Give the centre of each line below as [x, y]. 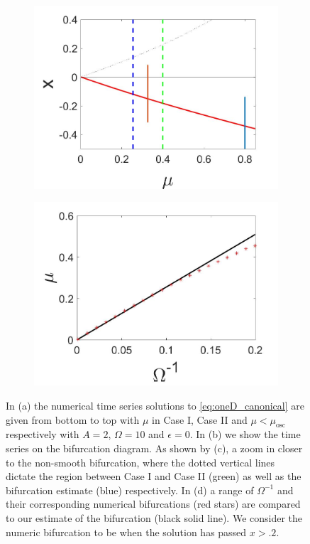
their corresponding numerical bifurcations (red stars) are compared [153, 504]
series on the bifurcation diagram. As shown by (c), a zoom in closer [154, 448]
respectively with [43, 434]
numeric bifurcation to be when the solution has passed [126, 532]
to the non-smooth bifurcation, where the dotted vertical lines [140, 462]
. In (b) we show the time [245, 434]
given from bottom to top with [73, 419]
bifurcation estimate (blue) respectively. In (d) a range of [130, 490]
